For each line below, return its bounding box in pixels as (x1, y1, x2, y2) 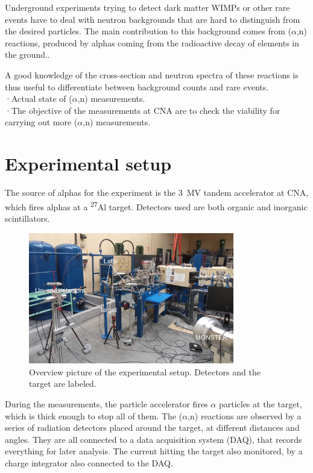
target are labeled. (29, 377, 96, 390)
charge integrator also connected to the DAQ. (5, 456, 173, 469)
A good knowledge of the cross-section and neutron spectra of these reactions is (5, 68, 299, 81)
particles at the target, (218, 397, 302, 410)
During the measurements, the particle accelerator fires (5, 397, 208, 410)
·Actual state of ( (5, 92, 72, 105)
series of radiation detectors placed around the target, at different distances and (5, 421, 300, 434)
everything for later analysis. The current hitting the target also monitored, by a (5, 445, 303, 457)
